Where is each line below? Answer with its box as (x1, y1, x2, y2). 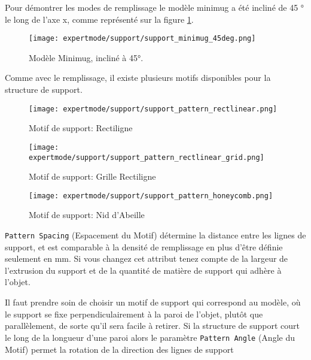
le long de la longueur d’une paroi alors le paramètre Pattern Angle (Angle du (5, 331, 295, 343)
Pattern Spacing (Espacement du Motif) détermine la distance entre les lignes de (5, 229, 306, 241)
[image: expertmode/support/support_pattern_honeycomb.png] (29, 191, 273, 200)
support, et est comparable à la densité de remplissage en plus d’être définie (5, 240, 283, 253)
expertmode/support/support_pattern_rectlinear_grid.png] (29, 153, 264, 162)
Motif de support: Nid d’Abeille (29, 208, 145, 221)
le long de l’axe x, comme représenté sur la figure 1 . (5, 13, 194, 25)
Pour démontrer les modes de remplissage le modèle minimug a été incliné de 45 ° (5, 1, 304, 13)
